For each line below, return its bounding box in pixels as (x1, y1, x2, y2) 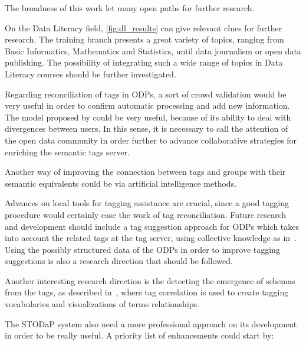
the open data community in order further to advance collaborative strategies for (5, 134, 297, 146)
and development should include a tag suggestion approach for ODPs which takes (5, 220, 300, 232)
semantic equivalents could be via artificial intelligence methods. (5, 177, 237, 189)
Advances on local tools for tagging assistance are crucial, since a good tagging (5, 197, 289, 209)
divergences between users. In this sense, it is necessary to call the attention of (5, 122, 288, 135)
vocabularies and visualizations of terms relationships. (5, 298, 199, 310)
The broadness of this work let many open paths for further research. (5, 2, 255, 14)
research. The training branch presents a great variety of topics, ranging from (5, 33, 284, 45)
